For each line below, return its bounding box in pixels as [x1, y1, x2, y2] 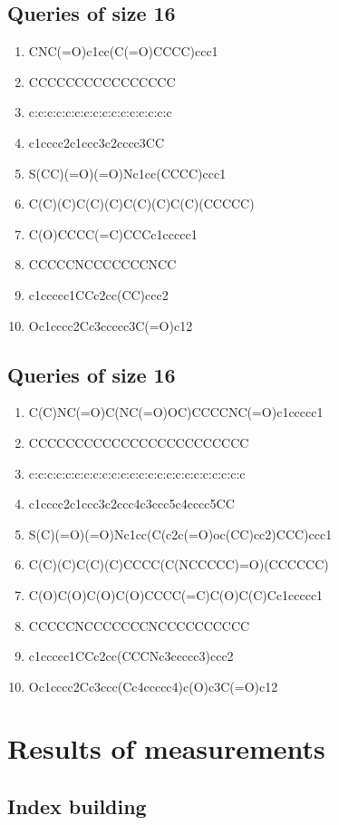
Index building [7, 792, 147, 820]
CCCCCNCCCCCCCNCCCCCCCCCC [28, 616, 250, 635]
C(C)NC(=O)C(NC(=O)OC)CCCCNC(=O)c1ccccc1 [28, 403, 324, 422]
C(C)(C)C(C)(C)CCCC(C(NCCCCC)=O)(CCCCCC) [28, 555, 329, 574]
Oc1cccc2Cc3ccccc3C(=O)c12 [28, 315, 193, 335]
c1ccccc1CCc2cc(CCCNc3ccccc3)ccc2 [28, 646, 234, 665]
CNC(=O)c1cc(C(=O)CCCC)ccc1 [28, 42, 218, 61]
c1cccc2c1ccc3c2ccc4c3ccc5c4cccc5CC [28, 494, 235, 513]
